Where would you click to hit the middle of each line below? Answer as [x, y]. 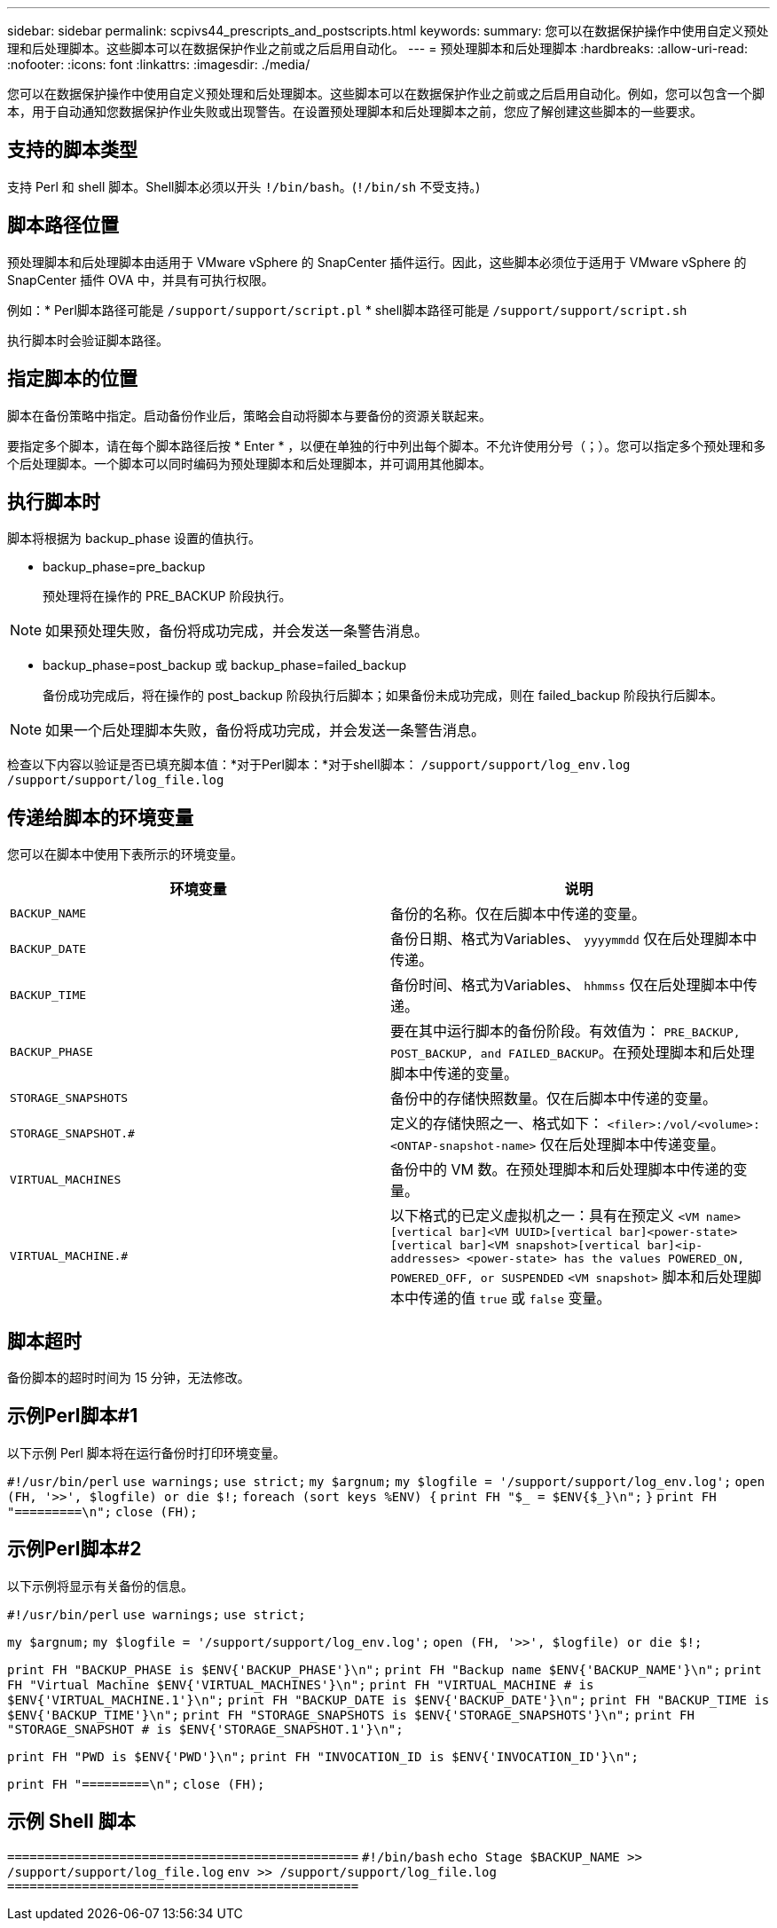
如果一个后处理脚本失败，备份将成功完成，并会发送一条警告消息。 [266, 731]
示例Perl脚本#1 [73, 1416]
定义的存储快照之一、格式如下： [497, 1124]
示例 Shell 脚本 [71, 1822]
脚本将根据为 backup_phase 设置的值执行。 [134, 539]
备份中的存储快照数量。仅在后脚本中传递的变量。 [554, 1099]
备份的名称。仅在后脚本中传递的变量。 [518, 914]
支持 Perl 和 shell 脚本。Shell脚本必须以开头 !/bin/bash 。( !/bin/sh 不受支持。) [244, 186]
